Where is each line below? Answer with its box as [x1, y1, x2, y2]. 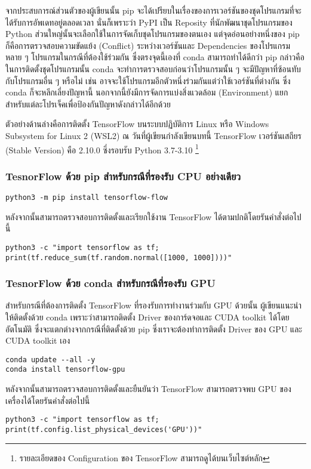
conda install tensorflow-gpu [5, 365, 125, 374]
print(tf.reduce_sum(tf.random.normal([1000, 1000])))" [5, 253, 232, 262]
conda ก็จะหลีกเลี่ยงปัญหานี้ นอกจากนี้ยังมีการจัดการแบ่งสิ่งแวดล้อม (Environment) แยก [5, 86, 288, 98]
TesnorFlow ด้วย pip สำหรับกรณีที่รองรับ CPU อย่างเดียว [5, 168, 241, 183]
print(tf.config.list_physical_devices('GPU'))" [5, 425, 202, 434]
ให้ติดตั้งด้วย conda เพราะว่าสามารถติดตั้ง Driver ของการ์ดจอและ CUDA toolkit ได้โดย [5, 310, 290, 323]
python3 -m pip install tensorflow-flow [5, 193, 168, 202]
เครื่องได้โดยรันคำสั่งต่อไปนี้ [5, 394, 90, 406]
